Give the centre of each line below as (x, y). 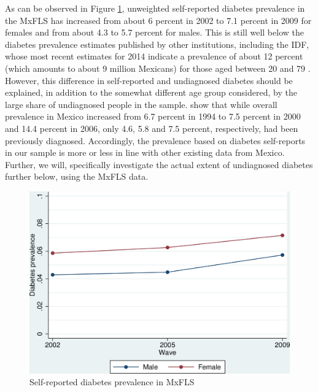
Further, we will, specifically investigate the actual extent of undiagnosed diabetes (159, 164)
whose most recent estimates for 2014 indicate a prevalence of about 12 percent (154, 56)
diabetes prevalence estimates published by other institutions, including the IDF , (157, 44)
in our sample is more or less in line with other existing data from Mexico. (145, 152)
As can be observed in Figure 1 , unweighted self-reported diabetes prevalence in (155, 8)
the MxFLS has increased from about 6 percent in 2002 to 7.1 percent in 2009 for (158, 20)
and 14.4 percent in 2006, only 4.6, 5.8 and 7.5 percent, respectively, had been (152, 128)
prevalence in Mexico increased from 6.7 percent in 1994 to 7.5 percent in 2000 (153, 116)
